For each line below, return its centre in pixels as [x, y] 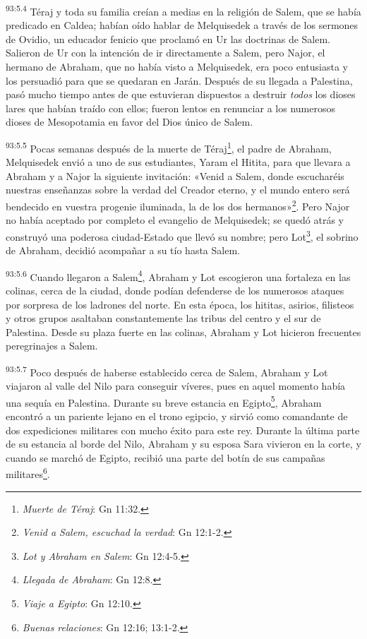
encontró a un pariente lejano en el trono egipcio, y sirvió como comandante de [177, 416]
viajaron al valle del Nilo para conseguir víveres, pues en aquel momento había [176, 386]
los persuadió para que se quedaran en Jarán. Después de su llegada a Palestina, [179, 80]
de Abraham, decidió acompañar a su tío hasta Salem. [123, 250]
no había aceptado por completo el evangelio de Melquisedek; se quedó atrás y [175, 220]
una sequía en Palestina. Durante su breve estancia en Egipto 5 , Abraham [164, 401]
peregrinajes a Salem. [52, 346]
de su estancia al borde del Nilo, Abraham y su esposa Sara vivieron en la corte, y [183, 444]
